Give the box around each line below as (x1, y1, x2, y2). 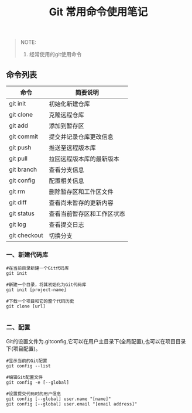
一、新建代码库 (6, 250, 49, 258)
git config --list (6, 363, 51, 369)
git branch (9, 165, 37, 173)
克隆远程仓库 (49, 111, 85, 119)
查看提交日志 (49, 221, 85, 228)
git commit (9, 132, 39, 141)
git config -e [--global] (6, 379, 69, 385)
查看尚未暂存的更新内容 (49, 199, 114, 207)
